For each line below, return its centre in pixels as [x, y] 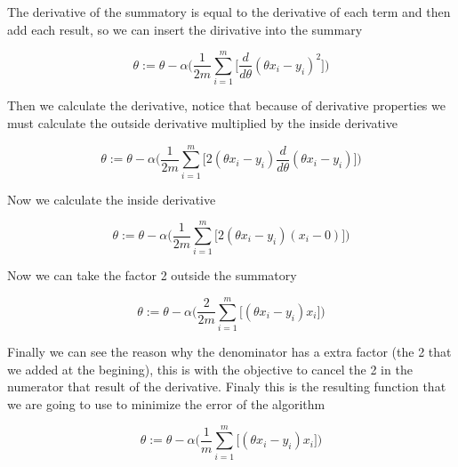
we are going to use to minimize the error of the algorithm [166, 403]
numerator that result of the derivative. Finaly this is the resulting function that [227, 386]
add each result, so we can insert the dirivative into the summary [185, 29]
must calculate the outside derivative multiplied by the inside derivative [202, 122]
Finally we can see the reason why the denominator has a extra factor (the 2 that [229, 352]
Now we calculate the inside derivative [112, 199]
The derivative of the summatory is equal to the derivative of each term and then [229, 12]
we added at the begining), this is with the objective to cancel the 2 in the [210, 369]
